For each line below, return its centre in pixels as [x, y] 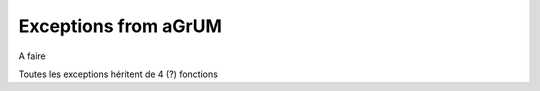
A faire [32, 56]
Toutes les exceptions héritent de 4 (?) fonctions [118, 74]
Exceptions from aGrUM [120, 26]
